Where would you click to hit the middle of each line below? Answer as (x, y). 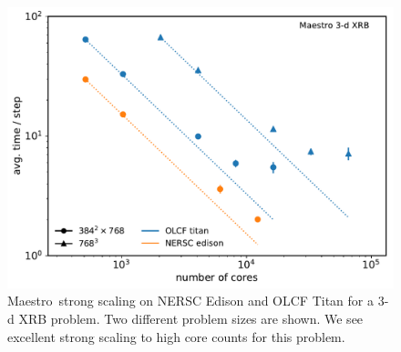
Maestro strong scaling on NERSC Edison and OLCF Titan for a (190, 301)
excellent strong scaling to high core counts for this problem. (176, 336)
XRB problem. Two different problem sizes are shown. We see (191, 319)
